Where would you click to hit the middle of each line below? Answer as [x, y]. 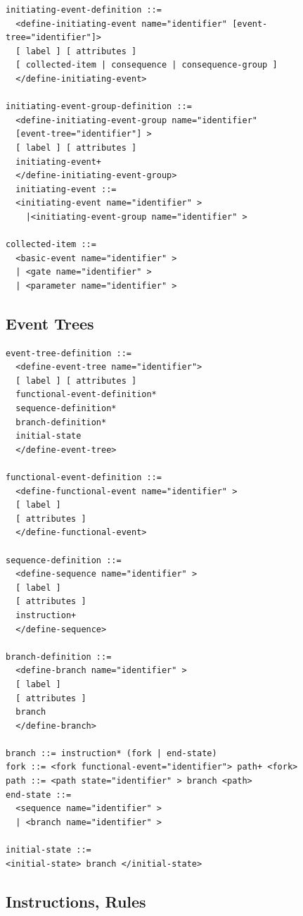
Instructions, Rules [76, 901]
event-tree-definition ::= [69, 353]
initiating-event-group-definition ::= [99, 107]
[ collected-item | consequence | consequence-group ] [147, 65]
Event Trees [50, 323]
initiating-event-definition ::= [84, 10]
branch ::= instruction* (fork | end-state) [111, 753]
